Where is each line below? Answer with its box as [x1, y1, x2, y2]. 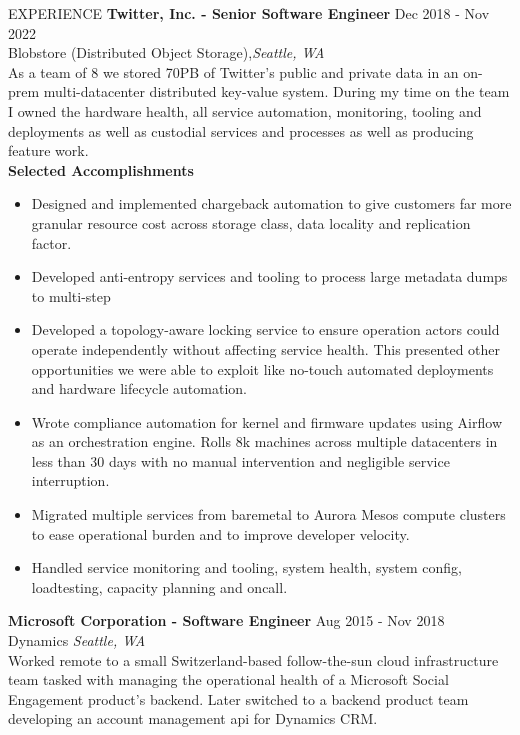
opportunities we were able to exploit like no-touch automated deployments [31, 358, 494, 379]
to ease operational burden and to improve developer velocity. [31, 523, 410, 544]
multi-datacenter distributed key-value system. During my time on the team [43, 81, 510, 102]
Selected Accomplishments [8, 159, 194, 180]
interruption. [31, 470, 110, 491]
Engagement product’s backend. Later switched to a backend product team [8, 688, 469, 709]
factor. [31, 232, 72, 253]
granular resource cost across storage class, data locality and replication [31, 212, 471, 233]
